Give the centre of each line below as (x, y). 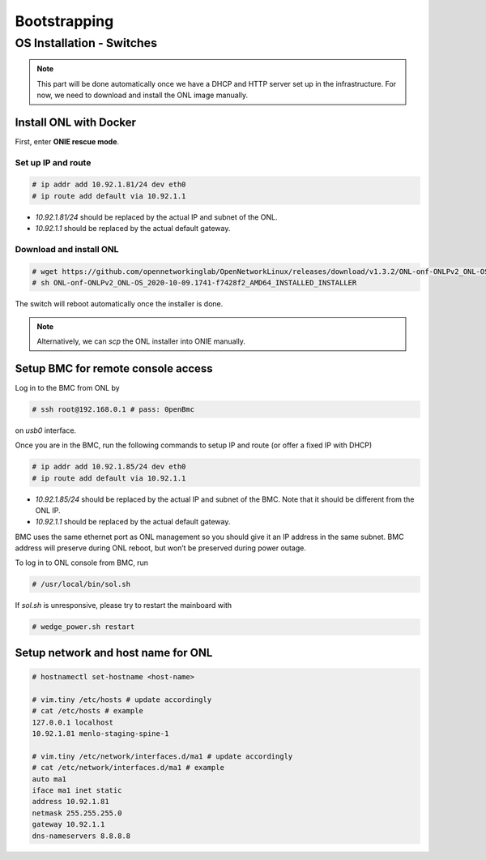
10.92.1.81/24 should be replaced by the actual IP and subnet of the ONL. (156, 217)
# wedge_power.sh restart (83, 627)
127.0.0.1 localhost (72, 722)
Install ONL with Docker (76, 122)
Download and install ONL (67, 249)
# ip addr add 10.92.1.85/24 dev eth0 (109, 467)
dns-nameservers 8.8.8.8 (81, 836)
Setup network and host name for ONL (114, 652)
